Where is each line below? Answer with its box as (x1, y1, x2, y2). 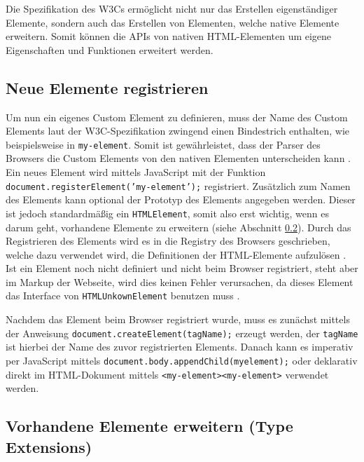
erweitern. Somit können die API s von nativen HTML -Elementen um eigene (6, 29, 332, 43)
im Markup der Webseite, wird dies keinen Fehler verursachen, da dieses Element (6, 274, 353, 289)
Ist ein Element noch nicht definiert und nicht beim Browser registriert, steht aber (6, 261, 358, 276)
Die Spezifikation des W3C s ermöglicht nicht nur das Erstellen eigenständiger (6, 1, 338, 15)
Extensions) (6, 435, 92, 457)
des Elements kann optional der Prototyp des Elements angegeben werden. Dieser (6, 192, 356, 207)
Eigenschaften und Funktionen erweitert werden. (6, 42, 213, 57)
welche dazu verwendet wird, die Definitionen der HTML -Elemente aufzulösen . (6, 247, 346, 261)
